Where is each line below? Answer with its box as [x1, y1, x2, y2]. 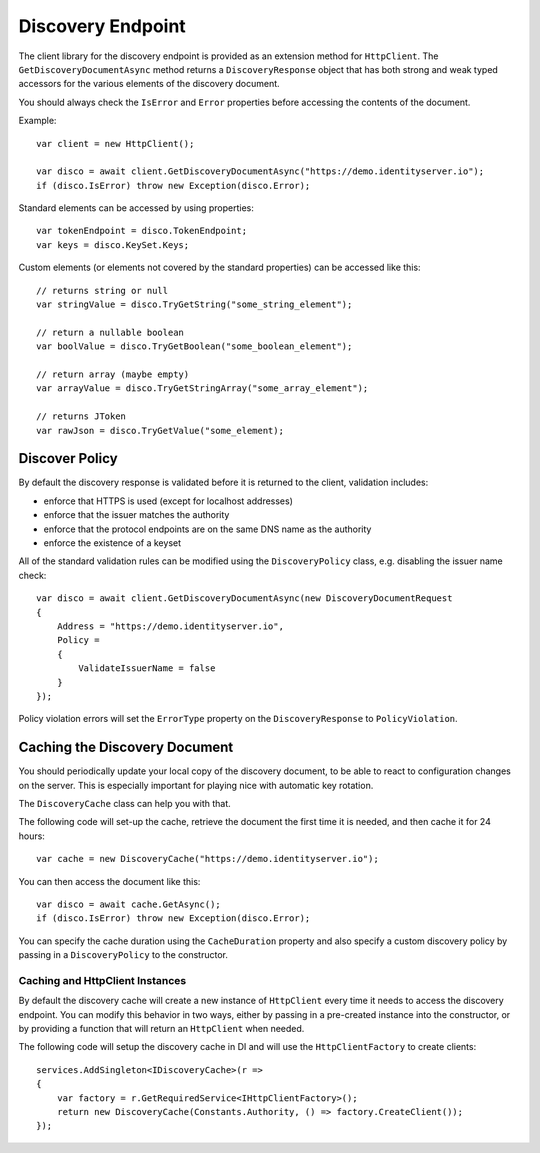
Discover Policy [18, 450, 119, 467]
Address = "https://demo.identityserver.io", [56, 620, 285, 632]
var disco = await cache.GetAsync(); [36, 898, 222, 910]
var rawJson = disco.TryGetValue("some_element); [36, 425, 285, 436]
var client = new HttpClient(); [36, 138, 195, 149]
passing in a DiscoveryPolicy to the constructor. [18, 949, 229, 961]
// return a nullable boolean [36, 326, 185, 338]
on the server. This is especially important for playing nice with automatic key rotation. [18, 779, 374, 791]
